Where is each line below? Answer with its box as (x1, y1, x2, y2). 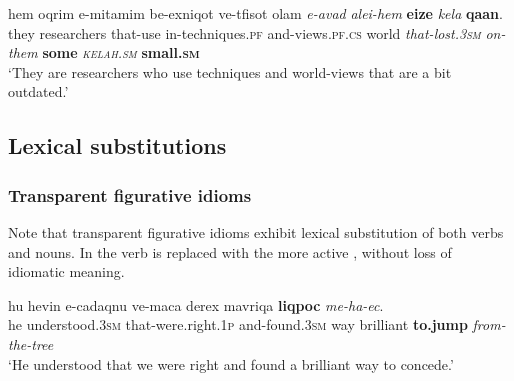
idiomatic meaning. (8, 261, 125, 282)
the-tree (8, 333, 54, 354)
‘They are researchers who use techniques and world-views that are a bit (8, 61, 452, 82)
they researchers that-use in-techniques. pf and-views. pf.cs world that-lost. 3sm (8, 22, 481, 43)
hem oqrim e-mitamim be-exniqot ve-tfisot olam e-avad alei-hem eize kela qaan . (8, 3, 503, 23)
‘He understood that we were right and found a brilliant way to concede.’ (8, 353, 454, 374)
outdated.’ (8, 81, 69, 102)
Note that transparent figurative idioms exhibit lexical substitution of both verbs (8, 221, 504, 242)
